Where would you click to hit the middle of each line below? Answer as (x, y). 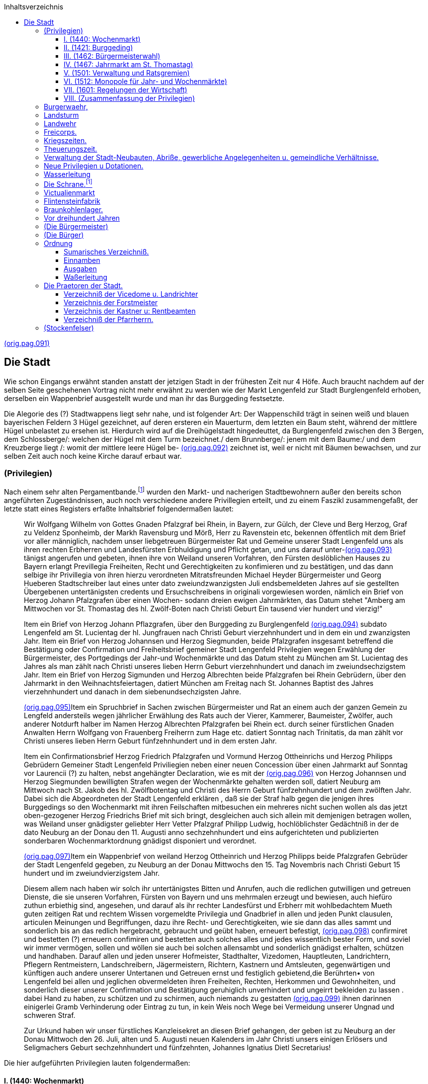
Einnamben (82, 260)
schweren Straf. (50, 1015)
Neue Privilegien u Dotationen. (94, 166)
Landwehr (60, 124)
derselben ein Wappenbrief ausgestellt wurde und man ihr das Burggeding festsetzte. (144, 398)
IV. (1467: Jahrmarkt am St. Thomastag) (128, 64)
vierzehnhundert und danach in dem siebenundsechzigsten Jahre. (133, 691)
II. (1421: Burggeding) (98, 47)
